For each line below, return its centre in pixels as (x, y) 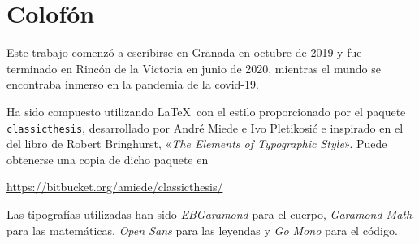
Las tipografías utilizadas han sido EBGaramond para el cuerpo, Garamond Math (209, 213)
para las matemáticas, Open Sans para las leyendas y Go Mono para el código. (202, 230)
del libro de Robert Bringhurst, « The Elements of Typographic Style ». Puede (197, 144)
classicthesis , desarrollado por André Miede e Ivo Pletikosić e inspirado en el (205, 127)
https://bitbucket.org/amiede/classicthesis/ (115, 187)
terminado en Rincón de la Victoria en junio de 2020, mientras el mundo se (194, 68)
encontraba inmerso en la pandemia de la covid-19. (133, 84)
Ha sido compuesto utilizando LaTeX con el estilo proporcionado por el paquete (206, 111)
